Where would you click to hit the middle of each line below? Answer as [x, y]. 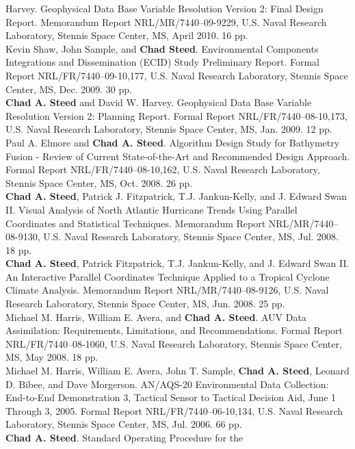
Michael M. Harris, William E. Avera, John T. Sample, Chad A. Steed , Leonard [177, 371]
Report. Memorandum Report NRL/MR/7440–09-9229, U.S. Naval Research [166, 22]
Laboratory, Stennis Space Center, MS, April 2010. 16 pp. [127, 35]
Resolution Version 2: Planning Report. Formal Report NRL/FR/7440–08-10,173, [176, 115]
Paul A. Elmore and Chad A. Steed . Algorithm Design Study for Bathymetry [173, 142]
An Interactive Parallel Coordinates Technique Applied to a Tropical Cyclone [168, 276]
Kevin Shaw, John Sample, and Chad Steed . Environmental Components [162, 48]
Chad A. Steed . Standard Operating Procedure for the [124, 437]
